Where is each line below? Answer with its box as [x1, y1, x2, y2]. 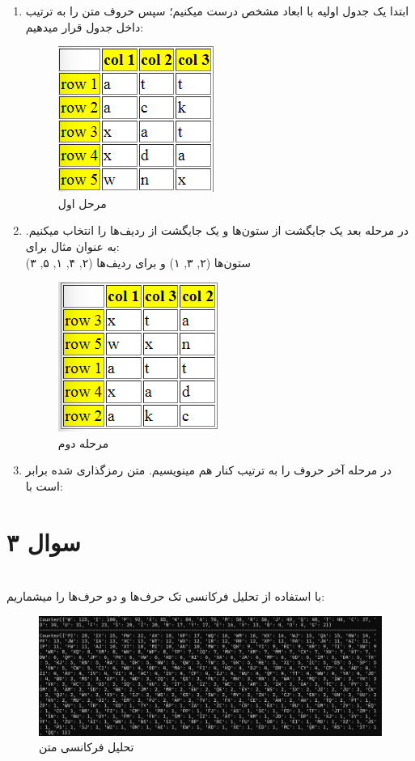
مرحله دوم [57, 434, 109, 451]
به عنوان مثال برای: [25, 237, 120, 254]
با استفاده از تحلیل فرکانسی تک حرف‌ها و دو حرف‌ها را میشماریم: [6, 588, 325, 605]
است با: [25, 477, 63, 494]
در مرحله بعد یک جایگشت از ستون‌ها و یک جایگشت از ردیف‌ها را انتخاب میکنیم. [25, 222, 409, 239]
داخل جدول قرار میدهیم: [25, 18, 144, 35]
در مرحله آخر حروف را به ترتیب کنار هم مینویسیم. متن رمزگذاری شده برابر [25, 461, 392, 478]
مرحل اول [57, 194, 107, 211]
